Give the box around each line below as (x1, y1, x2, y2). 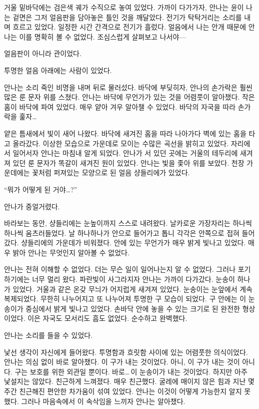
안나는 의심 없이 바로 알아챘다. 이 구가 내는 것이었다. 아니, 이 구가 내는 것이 (4, 356, 240, 367)
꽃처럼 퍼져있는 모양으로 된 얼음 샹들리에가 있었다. (32, 167, 190, 178)
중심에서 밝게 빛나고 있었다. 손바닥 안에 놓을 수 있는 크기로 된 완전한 (25, 303, 240, 313)
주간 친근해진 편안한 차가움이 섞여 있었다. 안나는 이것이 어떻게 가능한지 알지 (4, 386, 242, 396)
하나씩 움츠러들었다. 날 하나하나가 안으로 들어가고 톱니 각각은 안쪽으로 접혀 (4, 227, 239, 238)
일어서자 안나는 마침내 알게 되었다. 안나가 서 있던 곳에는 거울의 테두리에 (12, 148, 238, 158)
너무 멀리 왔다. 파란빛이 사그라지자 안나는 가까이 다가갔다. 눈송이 (32, 274, 235, 284)
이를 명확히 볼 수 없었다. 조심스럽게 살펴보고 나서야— (19, 31, 186, 42)
